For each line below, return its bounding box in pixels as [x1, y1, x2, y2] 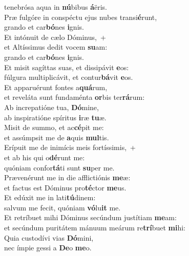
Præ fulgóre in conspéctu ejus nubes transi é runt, [4, 11, 157, 22]
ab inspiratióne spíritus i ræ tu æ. [4, 112, 107, 122]
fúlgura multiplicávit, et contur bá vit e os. [4, 72, 133, 82]
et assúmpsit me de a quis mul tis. [4, 132, 109, 142]
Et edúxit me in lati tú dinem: [4, 192, 96, 203]
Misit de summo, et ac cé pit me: [4, 122, 104, 133]
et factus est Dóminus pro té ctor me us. [4, 182, 127, 193]
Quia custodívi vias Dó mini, [4, 232, 94, 243]
